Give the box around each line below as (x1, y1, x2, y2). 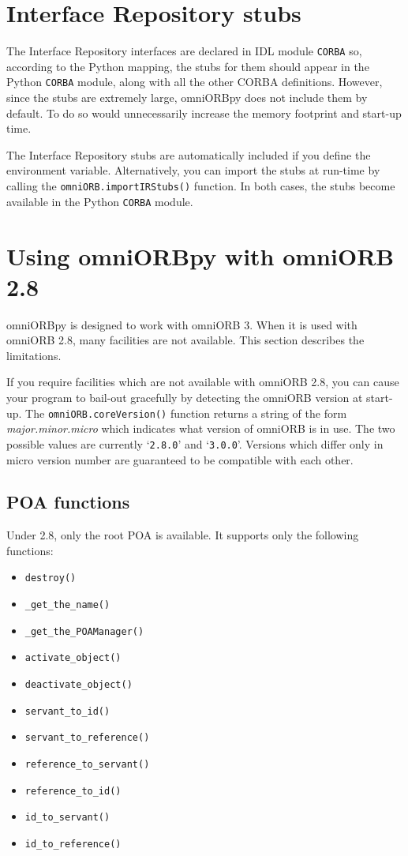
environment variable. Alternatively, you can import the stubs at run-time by (6, 162, 380, 178)
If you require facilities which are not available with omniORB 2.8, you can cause (6, 374, 399, 390)
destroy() (24, 573, 77, 584)
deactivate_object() (24, 679, 133, 691)
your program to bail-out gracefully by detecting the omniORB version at (6, 389, 363, 405)
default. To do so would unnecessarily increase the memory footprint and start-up (6, 104, 402, 121)
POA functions (6, 490, 130, 514)
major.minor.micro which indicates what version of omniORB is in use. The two (6, 420, 395, 437)
